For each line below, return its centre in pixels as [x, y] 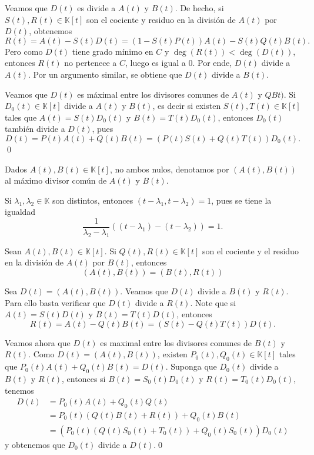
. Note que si [213, 302]
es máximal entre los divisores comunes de [153, 94]
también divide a [35, 129]
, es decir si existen [187, 106]
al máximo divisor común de [56, 180]
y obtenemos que [35, 444]
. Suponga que [191, 366]
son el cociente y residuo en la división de [161, 19]
